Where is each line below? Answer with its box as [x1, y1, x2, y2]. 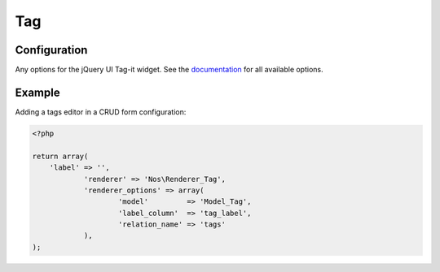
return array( [32, 151, 89, 161]
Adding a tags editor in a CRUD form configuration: [15, 106, 187, 117]
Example [15, 85, 60, 99]
